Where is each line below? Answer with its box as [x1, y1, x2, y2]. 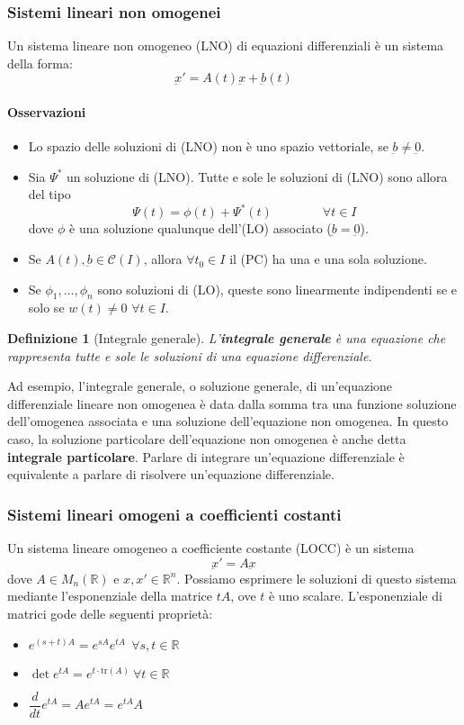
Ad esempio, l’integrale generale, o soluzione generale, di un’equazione [7, 376, 393, 395]
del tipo [28, 185, 71, 204]
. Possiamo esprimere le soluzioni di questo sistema [176, 568, 457, 587]
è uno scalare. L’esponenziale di [268, 586, 442, 605]
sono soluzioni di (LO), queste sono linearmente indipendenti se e [97, 279, 458, 298]
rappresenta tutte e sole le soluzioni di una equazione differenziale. [7, 346, 372, 365]
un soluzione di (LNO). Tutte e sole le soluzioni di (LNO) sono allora [67, 167, 448, 186]
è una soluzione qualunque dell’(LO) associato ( [69, 219, 332, 238]
